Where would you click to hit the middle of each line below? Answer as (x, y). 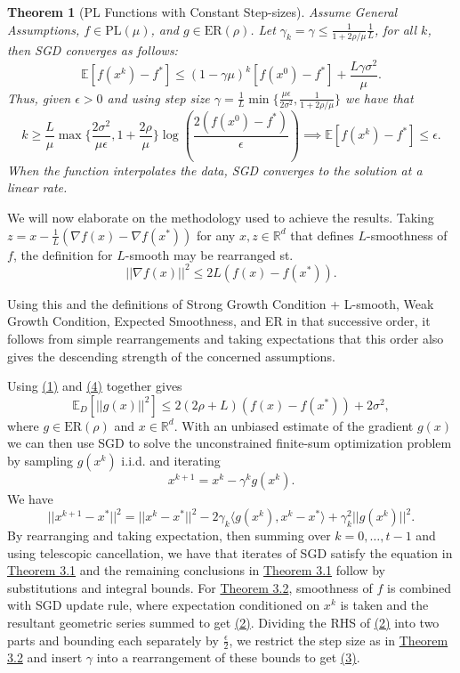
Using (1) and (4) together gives (95, 386)
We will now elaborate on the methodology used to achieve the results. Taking (221, 218)
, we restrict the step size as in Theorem (339, 640)
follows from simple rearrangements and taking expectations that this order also (226, 338)
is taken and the (384, 605)
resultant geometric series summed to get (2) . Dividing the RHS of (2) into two (223, 622)
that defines (322, 235)
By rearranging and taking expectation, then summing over (169, 535)
